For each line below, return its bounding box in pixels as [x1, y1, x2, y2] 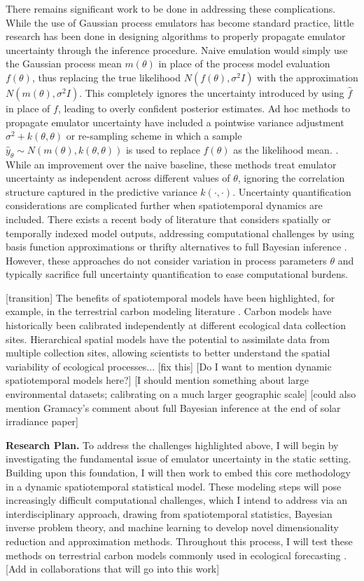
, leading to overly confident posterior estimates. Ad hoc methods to [57, 100, 351, 115]
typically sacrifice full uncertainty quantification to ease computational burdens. [6, 267, 349, 281]
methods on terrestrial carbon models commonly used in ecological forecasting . [6, 547, 347, 562]
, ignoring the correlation [237, 171, 345, 185]
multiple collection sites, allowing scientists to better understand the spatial [6, 345, 330, 360]
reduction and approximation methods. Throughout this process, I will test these [6, 533, 353, 548]
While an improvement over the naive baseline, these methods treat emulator [6, 156, 337, 171]
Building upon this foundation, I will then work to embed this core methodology [6, 465, 351, 480]
